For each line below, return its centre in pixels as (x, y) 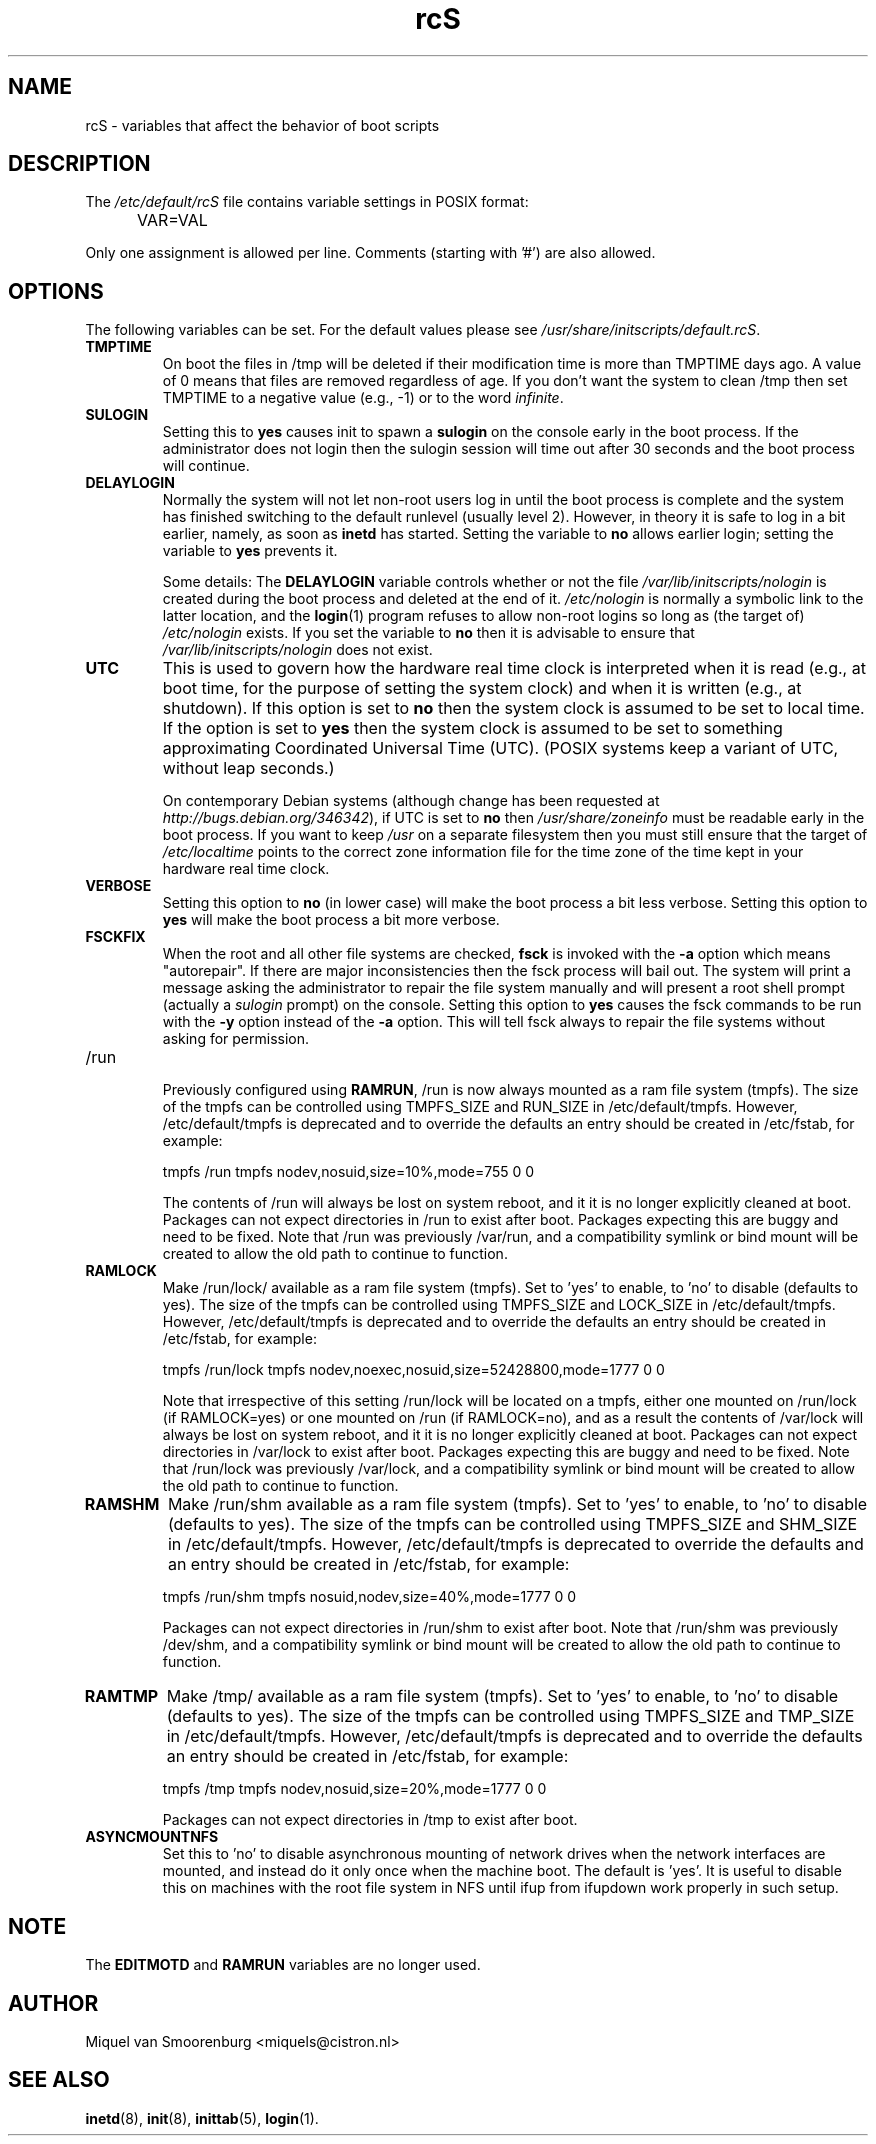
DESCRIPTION (79, 164)
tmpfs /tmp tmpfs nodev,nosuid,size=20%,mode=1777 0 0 (354, 1789)
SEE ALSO (59, 2080)
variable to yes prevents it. (250, 551)
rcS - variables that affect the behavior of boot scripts (262, 125)
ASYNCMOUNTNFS (152, 1837)
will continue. (206, 466)
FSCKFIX (115, 937)
